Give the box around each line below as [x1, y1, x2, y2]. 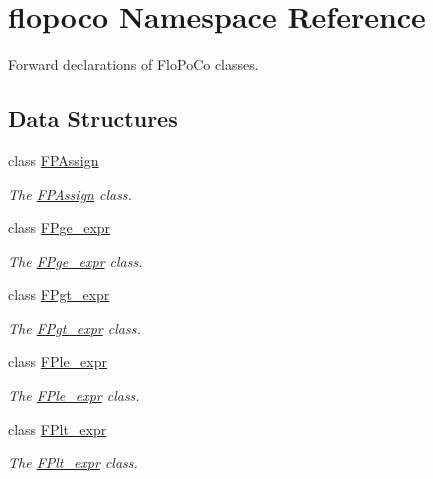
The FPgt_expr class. [8, 317, 141, 338]
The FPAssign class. [8, 183, 132, 204]
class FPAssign [8, 149, 99, 170]
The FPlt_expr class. [8, 452, 138, 473]
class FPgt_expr [8, 284, 110, 305]
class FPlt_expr [8, 418, 107, 439]
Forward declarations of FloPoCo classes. [8, 54, 259, 75]
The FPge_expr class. [8, 250, 143, 271]
